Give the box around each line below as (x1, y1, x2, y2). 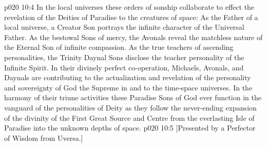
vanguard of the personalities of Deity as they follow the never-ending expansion (4, 102, 257, 113)
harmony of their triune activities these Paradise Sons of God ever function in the (4, 92, 261, 103)
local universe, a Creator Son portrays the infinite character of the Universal (4, 22, 244, 32)
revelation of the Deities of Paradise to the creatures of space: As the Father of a (4, 11, 258, 22)
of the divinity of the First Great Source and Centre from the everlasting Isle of (4, 112, 255, 123)
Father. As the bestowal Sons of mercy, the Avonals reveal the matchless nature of (4, 31, 263, 42)
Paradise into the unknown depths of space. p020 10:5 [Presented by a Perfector (4, 122, 256, 133)
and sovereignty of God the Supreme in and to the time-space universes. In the (4, 82, 253, 93)
